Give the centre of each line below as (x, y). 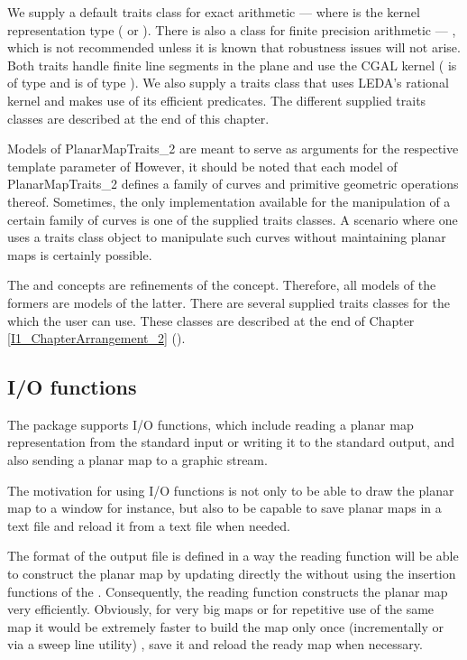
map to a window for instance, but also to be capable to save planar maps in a (224, 508)
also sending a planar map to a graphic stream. (137, 460)
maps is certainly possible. (80, 254)
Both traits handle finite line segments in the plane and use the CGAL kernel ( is (232, 65)
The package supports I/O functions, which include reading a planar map (211, 424)
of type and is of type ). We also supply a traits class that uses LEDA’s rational (228, 83)
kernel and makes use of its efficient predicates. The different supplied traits (217, 100)
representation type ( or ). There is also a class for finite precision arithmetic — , (232, 29)
